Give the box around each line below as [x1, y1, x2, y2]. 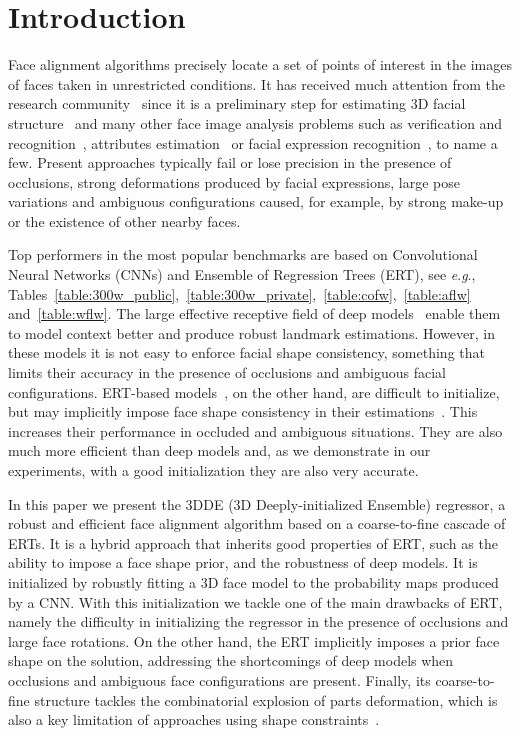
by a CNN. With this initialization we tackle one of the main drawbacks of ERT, [8, 591, 503, 612]
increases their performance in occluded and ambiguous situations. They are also [8, 420, 503, 441]
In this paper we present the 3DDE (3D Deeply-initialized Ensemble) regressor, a [8, 493, 506, 514]
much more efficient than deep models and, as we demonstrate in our [8, 440, 431, 461]
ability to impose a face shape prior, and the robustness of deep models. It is [8, 552, 478, 573]
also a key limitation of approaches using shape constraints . [8, 709, 380, 730]
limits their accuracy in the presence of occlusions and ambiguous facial [8, 362, 446, 383]
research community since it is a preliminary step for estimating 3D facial [8, 93, 466, 114]
